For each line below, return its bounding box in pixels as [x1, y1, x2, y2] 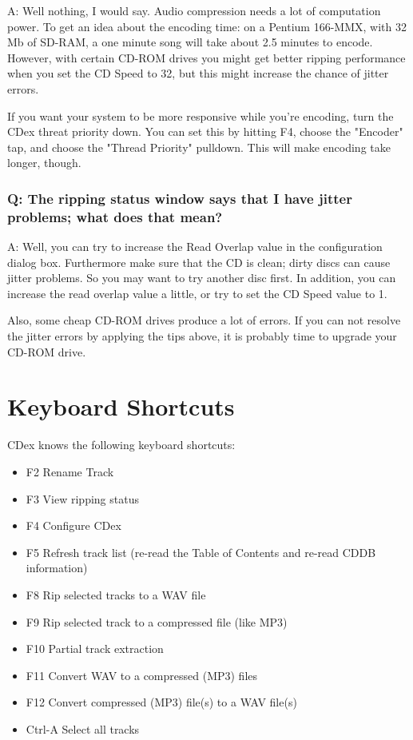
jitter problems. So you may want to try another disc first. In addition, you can [7, 269, 396, 286]
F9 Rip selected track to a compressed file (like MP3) [26, 613, 288, 630]
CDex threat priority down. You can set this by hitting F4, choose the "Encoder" [7, 123, 403, 140]
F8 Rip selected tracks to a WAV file [26, 586, 206, 603]
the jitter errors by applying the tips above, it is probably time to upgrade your [7, 328, 397, 344]
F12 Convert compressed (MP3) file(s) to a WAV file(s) [26, 694, 297, 710]
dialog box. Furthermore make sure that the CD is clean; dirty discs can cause [7, 253, 391, 270]
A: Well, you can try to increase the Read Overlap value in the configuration [7, 238, 383, 255]
